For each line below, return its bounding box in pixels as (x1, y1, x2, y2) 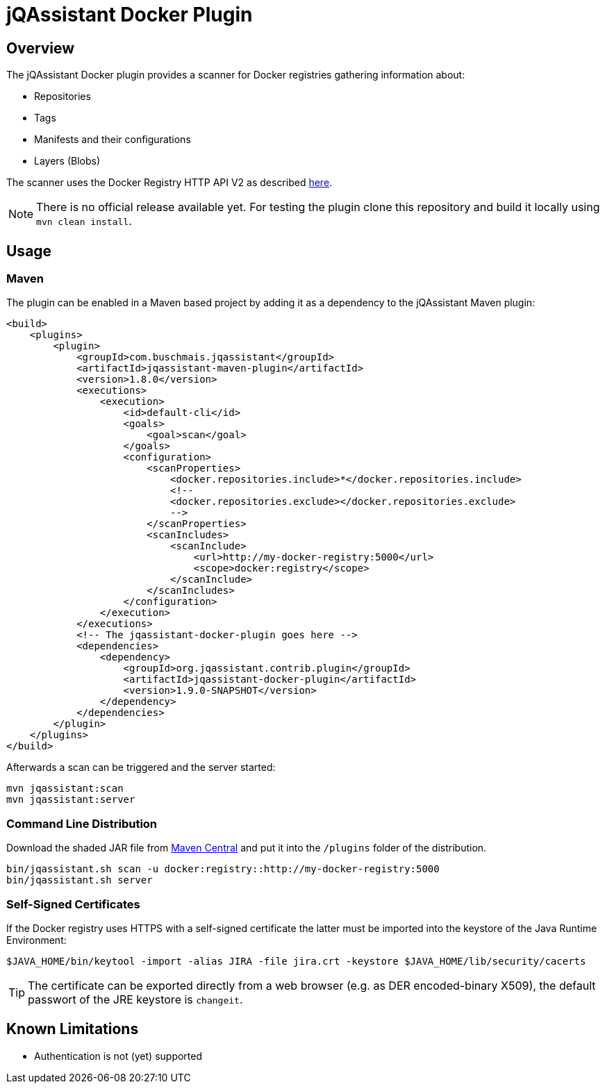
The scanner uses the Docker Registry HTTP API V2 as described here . (6, 176, 333, 189)
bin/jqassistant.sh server (6, 874, 153, 886)
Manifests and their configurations (34, 133, 191, 146)
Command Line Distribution (6, 816, 158, 831)
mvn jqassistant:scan (6, 783, 124, 795)
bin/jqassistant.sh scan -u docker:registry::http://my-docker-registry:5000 (6, 863, 440, 875)
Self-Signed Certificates (6, 897, 140, 911)
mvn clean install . (36, 214, 132, 228)
